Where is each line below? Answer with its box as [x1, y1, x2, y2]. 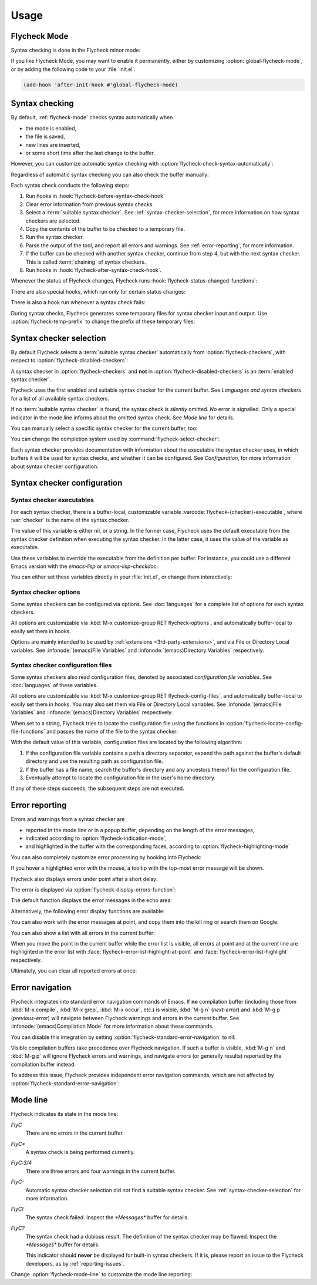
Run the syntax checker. [25, 234, 85, 241]
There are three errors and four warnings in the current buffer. [25, 1168, 176, 1175]
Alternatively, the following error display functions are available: [11, 907, 165, 914]
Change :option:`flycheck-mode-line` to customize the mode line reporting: [11, 1271, 193, 1278]
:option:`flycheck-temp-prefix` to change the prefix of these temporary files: [11, 318, 195, 325]
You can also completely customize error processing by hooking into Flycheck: [11, 853, 202, 860]
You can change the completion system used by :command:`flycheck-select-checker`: [11, 435, 220, 443]
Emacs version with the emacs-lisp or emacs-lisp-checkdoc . [11, 563, 158, 570]
